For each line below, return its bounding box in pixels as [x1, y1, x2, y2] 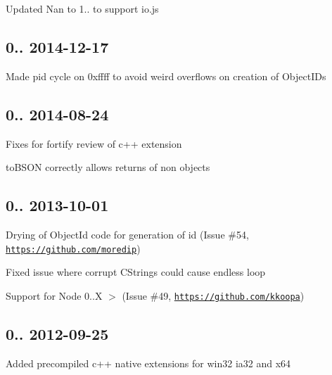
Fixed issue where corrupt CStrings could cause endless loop [6, 265, 266, 279]
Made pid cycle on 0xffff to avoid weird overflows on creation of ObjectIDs [6, 68, 326, 83]
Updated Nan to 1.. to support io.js [6, 1, 159, 15]
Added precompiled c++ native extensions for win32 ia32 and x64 [6, 355, 291, 370]
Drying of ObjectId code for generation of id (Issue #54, [6, 227, 249, 241]
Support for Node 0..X [6, 288, 103, 303]
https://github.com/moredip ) [6, 241, 141, 255]
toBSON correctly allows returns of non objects [6, 160, 210, 174]
